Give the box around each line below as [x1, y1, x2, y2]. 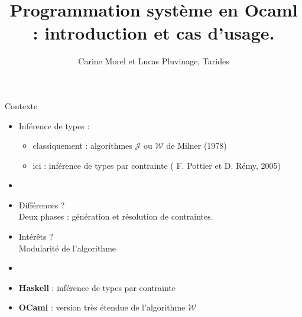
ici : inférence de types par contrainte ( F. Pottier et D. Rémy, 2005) [33, 159, 281, 171]
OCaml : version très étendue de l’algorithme [18, 301, 186, 313]
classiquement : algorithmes [33, 139, 132, 152]
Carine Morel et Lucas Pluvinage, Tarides [78, 55, 229, 67]
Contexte [5, 99, 38, 112]
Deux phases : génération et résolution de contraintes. [18, 210, 213, 223]
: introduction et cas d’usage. [33, 21, 275, 45]
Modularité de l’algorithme [18, 241, 116, 254]
